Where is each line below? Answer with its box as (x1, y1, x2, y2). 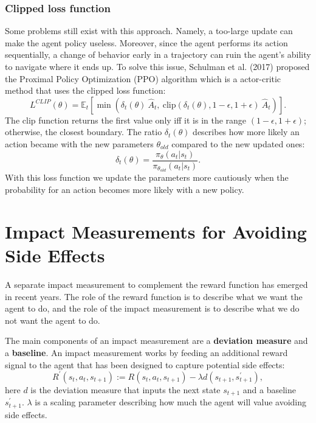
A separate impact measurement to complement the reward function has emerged (5, 278, 308, 290)
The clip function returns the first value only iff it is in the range (5, 113, 247, 126)
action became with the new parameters (5, 137, 154, 150)
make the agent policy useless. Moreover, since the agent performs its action (5, 36, 288, 49)
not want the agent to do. (5, 313, 100, 326)
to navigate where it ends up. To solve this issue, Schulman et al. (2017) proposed (5, 60, 310, 72)
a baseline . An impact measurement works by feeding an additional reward (5, 346, 288, 358)
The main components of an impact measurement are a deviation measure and (5, 334, 308, 347)
